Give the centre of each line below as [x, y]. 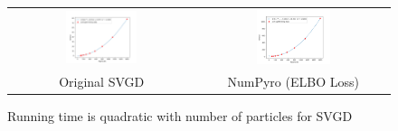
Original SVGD [102, 82]
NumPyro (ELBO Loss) [293, 82]
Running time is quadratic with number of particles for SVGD [180, 116]
